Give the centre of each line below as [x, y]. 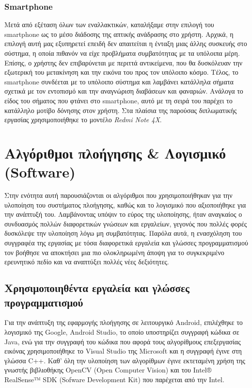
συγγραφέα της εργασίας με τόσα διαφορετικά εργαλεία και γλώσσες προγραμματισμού [126, 243]
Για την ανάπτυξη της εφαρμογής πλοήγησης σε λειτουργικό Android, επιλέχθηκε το [124, 322]
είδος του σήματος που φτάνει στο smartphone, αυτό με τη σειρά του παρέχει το [118, 100]
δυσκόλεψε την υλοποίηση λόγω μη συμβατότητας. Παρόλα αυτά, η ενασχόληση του [123, 233]
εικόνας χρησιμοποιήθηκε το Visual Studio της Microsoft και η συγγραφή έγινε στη [123, 351]
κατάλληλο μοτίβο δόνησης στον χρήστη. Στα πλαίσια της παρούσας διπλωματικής [121, 110]
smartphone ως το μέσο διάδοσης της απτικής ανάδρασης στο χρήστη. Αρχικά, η [119, 34]
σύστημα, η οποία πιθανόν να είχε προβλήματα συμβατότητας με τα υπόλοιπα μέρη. [122, 53]
